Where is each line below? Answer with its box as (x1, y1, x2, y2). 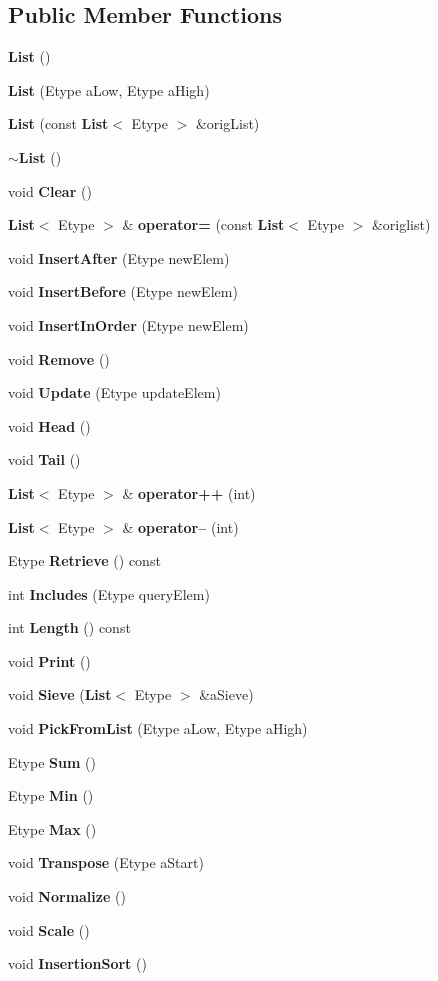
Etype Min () (8, 785, 94, 806)
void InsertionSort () (8, 953, 147, 974)
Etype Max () (8, 818, 97, 839)
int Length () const (8, 617, 131, 638)
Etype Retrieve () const (8, 550, 161, 571)
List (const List (8, 113, 109, 134)
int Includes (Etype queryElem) (8, 583, 210, 604)
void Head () (8, 415, 91, 436)
